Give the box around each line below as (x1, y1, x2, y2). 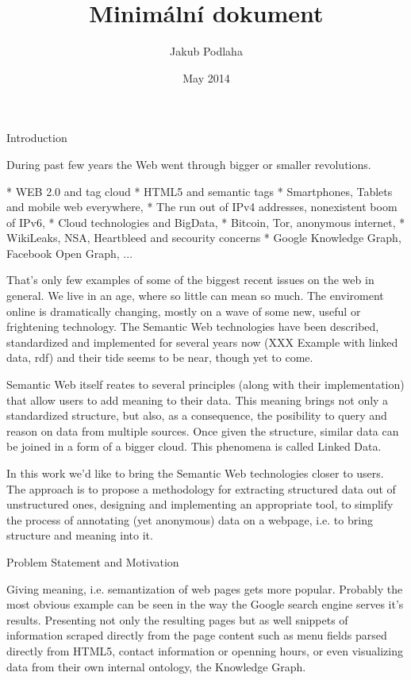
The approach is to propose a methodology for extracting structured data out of (6, 480, 396, 497)
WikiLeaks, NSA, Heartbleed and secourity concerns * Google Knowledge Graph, (6, 229, 401, 246)
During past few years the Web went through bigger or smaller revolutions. (6, 156, 371, 172)
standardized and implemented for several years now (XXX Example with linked (6, 333, 398, 350)
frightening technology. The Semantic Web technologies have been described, (6, 318, 379, 335)
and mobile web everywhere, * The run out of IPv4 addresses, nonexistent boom (6, 198, 398, 215)
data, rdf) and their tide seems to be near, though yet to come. (6, 349, 313, 366)
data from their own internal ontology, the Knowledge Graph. (6, 658, 306, 674)
